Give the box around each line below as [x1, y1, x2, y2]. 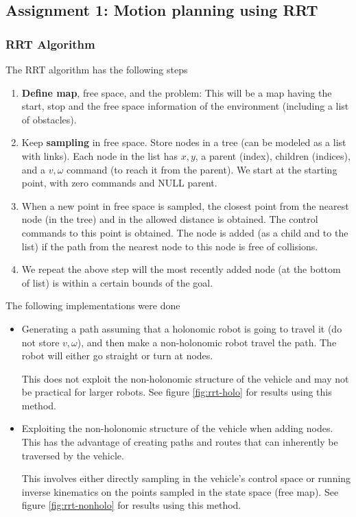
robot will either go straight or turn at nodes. [21, 348, 213, 363]
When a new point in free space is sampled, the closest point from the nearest [21, 198, 349, 213]
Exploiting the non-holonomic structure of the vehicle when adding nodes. [21, 421, 333, 435]
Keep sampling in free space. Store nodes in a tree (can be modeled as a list [21, 135, 346, 149]
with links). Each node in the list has [21, 148, 178, 163]
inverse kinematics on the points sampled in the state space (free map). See [21, 484, 339, 498]
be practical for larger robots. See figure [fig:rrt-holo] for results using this [21, 385, 332, 399]
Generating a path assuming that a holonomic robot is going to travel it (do [21, 321, 342, 335]
